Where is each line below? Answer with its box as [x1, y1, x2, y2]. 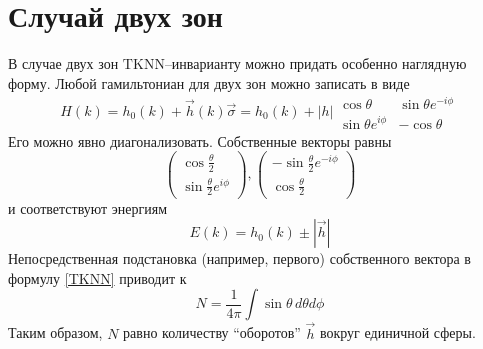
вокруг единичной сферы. [319, 322, 476, 343]
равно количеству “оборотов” [123, 322, 301, 343]
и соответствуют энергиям [8, 197, 168, 218]
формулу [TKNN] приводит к [8, 267, 187, 288]
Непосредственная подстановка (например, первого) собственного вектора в [8, 248, 471, 269]
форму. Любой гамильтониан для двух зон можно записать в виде [8, 72, 410, 93]
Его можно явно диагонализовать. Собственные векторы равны [8, 130, 392, 151]
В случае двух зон [8, 53, 119, 74]
